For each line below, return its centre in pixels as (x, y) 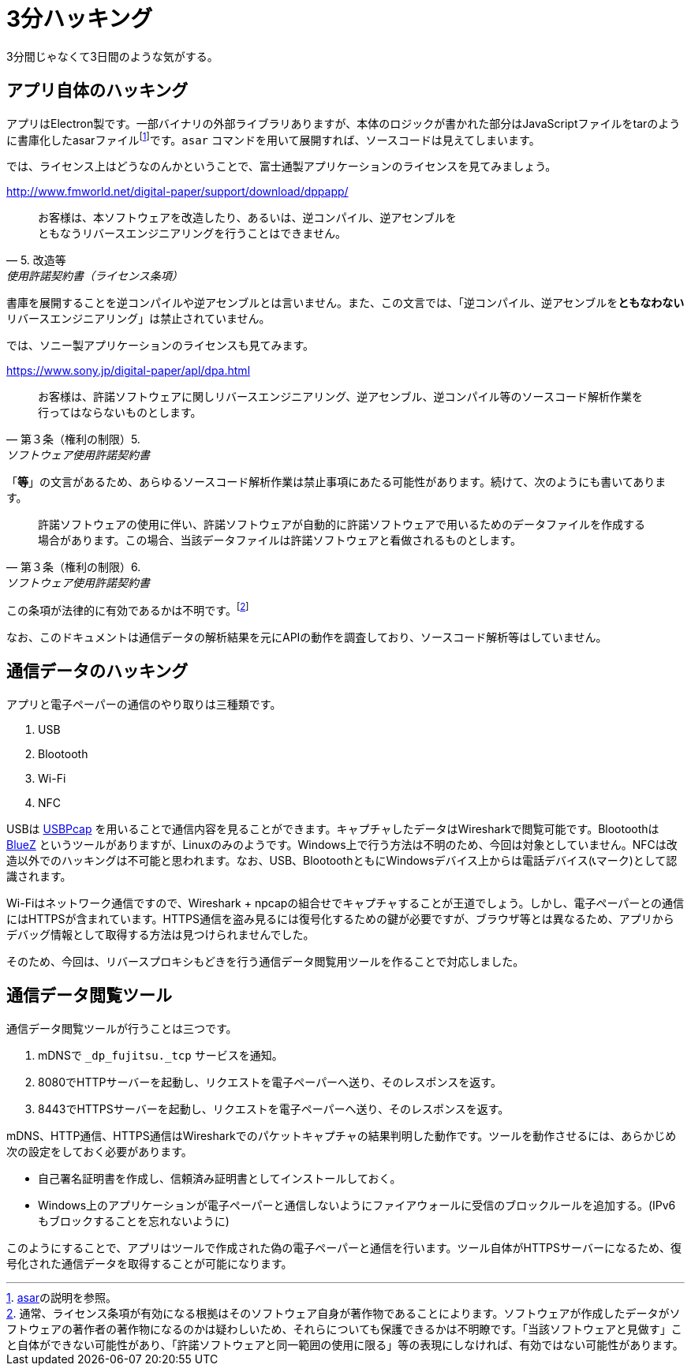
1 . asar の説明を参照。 (62, 1297)
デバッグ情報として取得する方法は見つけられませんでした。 (161, 934)
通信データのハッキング (97, 671)
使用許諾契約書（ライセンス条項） (95, 276)
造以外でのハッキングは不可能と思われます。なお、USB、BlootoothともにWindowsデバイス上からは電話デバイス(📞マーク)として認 (342, 860)
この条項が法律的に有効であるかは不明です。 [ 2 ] (128, 609)
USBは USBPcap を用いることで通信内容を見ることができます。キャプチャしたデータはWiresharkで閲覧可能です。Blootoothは (333, 828)
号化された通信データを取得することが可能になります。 (149, 1263)
